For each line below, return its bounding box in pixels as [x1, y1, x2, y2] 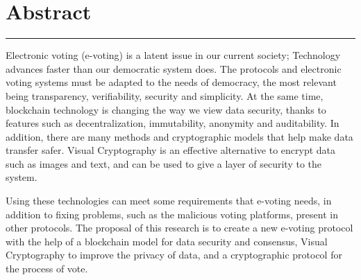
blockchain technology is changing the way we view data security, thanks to [6, 102, 326, 116]
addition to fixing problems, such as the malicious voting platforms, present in [6, 207, 338, 221]
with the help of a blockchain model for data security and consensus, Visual [6, 234, 328, 248]
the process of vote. [6, 261, 88, 276]
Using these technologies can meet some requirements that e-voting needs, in [6, 193, 332, 208]
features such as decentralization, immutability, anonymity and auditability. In [6, 116, 339, 130]
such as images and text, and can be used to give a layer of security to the [6, 156, 322, 170]
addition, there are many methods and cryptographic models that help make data [6, 129, 353, 143]
